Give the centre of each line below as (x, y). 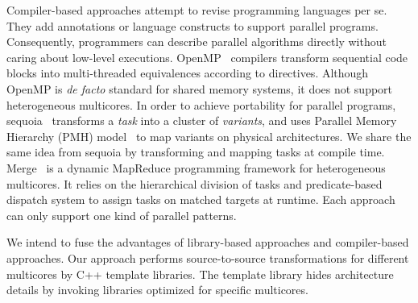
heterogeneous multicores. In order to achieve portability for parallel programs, (201, 104)
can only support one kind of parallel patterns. (122, 215)
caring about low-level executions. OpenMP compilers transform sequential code (207, 57)
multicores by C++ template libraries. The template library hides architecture (200, 274)
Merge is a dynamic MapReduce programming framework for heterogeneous (196, 167)
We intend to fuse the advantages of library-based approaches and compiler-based (208, 242)
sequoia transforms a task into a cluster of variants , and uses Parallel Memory (202, 120)
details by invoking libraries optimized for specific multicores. (157, 290)
